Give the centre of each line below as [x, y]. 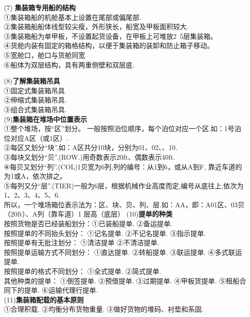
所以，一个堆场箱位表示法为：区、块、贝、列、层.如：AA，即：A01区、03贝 [124, 204]
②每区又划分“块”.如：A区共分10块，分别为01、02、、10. [91, 147]
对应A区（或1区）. [39, 138]
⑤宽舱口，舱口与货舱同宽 [44, 55]
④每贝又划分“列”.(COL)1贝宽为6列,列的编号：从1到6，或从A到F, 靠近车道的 [123, 166]
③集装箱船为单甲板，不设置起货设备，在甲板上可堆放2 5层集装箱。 [110, 36]
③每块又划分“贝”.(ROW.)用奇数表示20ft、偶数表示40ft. [90, 157]
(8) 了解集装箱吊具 [32, 81]
